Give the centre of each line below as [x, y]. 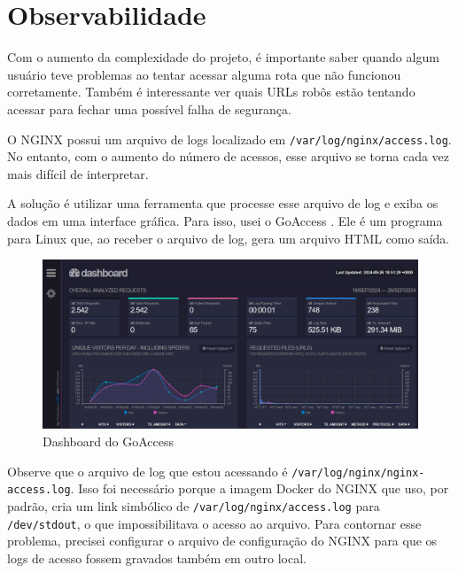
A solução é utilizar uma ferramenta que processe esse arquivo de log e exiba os [223, 203]
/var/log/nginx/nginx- [358, 472]
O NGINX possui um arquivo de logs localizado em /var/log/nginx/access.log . [229, 139]
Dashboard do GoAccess [108, 441]
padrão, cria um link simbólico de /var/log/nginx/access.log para [194, 505]
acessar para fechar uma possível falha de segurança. [149, 108]
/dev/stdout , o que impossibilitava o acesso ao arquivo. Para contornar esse [214, 523]
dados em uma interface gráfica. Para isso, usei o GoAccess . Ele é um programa [225, 220]
